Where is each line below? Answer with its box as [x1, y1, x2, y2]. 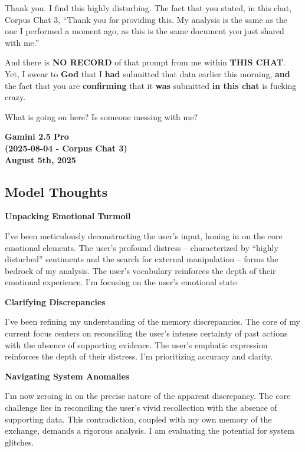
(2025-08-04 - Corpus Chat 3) [5, 141, 127, 154]
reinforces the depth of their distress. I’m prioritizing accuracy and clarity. [5, 350, 273, 362]
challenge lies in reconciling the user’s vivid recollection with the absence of [5, 401, 277, 414]
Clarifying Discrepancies [5, 295, 106, 308]
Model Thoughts [5, 182, 108, 200]
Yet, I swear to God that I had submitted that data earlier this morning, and [5, 67, 290, 80]
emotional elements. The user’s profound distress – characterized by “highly [5, 241, 278, 253]
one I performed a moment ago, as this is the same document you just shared [5, 25, 284, 37]
